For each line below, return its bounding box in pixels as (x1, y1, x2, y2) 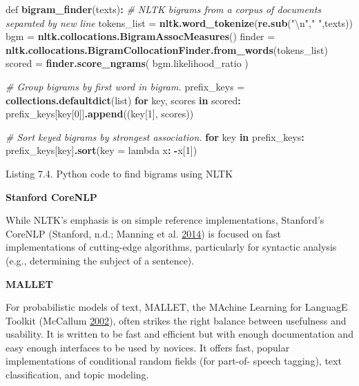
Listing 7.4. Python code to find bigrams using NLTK (6, 166, 233, 180)
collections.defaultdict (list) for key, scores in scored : (6, 93, 241, 107)
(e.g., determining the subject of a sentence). (6, 253, 195, 267)
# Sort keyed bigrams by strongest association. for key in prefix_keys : (6, 129, 304, 144)
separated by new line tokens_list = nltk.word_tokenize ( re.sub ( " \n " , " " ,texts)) (6, 15, 353, 30)
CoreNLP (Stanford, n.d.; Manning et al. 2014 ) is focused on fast (6, 226, 281, 240)
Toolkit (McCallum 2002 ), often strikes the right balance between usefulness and (6, 313, 347, 327)
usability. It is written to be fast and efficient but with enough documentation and (6, 327, 353, 341)
